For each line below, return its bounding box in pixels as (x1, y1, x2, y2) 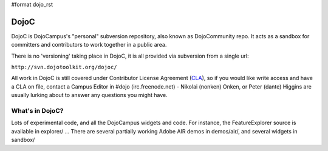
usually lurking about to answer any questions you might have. (11, 92, 168, 99)
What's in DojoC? (11, 107, 64, 115)
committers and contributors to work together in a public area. (11, 41, 167, 49)
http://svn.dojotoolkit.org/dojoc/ (11, 64, 118, 71)
